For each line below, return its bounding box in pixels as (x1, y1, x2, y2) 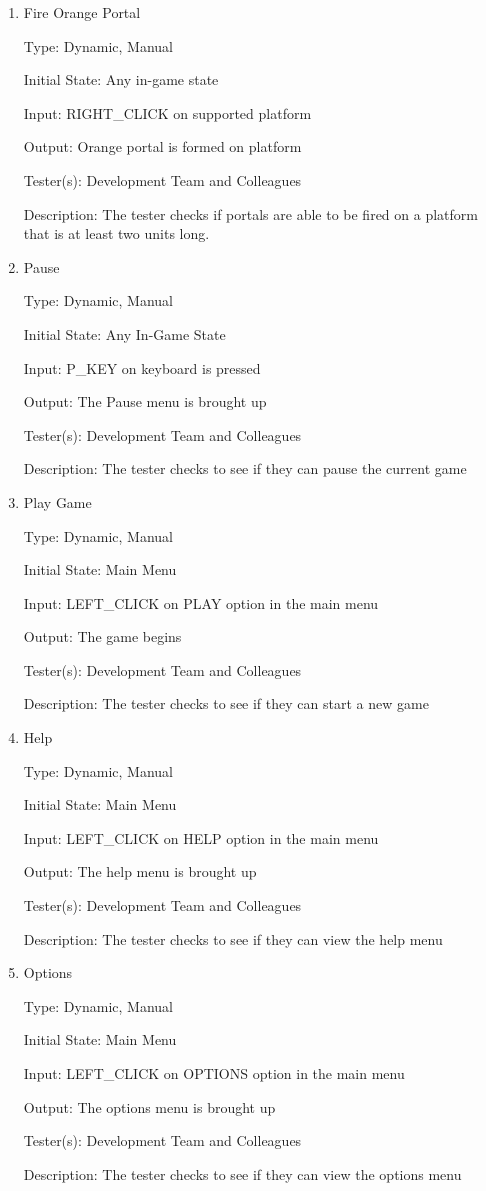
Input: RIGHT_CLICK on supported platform (23, 102, 312, 123)
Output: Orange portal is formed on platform (23, 136, 302, 157)
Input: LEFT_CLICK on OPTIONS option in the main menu (23, 1063, 405, 1083)
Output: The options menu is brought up (23, 1096, 276, 1117)
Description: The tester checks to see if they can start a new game (23, 693, 429, 714)
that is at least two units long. (23, 223, 210, 244)
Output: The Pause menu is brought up (23, 391, 267, 412)
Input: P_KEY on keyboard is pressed (23, 357, 261, 378)
